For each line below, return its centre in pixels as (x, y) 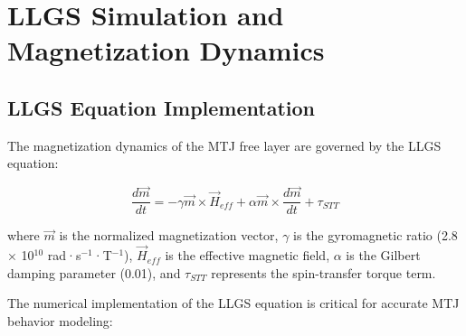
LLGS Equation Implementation (162, 107)
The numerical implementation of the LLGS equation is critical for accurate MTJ (233, 303)
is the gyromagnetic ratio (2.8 (376, 235)
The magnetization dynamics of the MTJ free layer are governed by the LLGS (224, 145)
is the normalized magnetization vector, (169, 235)
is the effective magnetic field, (247, 255)
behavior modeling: (60, 320)
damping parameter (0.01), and (94, 272)
